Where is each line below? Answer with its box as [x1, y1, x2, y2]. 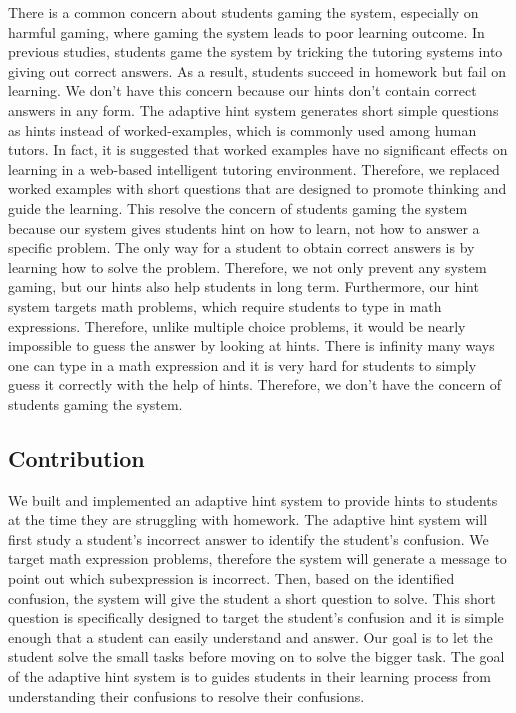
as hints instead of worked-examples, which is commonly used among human [8, 119, 477, 140]
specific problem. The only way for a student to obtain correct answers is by [8, 237, 475, 258]
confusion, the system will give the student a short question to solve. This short [8, 587, 496, 608]
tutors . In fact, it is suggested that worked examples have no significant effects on [8, 139, 508, 160]
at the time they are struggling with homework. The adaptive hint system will [8, 509, 488, 530]
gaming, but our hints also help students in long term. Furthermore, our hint [8, 276, 479, 297]
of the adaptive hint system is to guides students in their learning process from [8, 666, 491, 687]
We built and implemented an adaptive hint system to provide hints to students [8, 489, 498, 510]
